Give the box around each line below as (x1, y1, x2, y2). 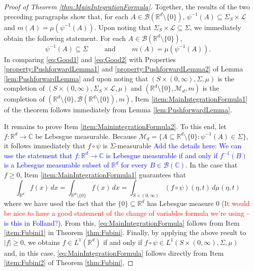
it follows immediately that (4, 140, 86, 151)
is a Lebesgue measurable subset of (4, 160, 109, 170)
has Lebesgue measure (147, 198, 214, 208)
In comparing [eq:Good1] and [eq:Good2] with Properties (4, 54, 176, 64)
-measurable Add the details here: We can (115, 140, 242, 151)
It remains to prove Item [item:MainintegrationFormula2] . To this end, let (4, 121, 227, 131)
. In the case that (185, 160, 238, 170)
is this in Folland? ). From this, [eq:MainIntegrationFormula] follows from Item (4, 217, 240, 228)
